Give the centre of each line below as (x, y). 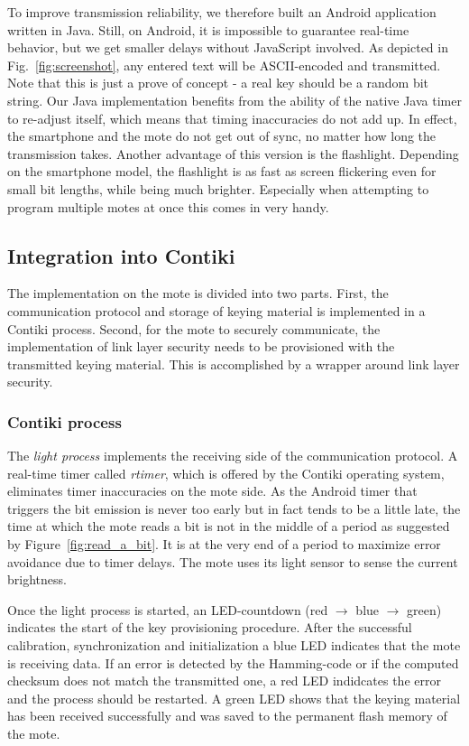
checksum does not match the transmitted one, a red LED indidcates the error (224, 681)
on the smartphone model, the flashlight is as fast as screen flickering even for (222, 171)
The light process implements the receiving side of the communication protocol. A (233, 456)
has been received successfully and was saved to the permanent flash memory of (227, 716)
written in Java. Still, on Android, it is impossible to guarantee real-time (208, 29)
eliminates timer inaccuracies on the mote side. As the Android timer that (212, 491)
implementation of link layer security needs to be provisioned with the (201, 346)
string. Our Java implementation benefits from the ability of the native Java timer (234, 100)
